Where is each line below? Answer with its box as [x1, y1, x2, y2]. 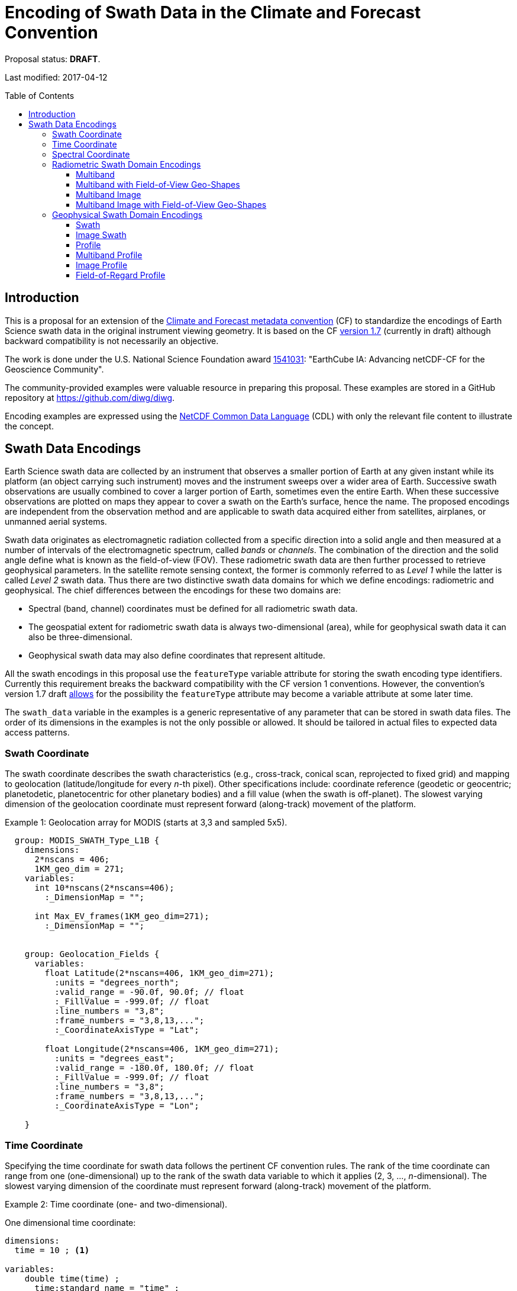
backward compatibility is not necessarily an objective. [5, 335, 219, 346]
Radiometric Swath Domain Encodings [52, 159, 201, 169]
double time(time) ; [24, 1273, 119, 1283]
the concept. [5, 420, 54, 431]
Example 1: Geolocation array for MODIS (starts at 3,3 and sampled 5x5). [5, 817, 287, 828]
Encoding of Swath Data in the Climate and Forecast [5, 2, 421, 23]
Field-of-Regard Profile [76, 269, 166, 280]
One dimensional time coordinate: [5, 1217, 136, 1228]
